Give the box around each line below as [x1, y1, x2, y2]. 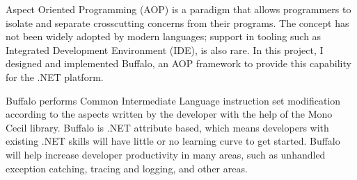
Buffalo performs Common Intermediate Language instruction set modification [6, 93, 341, 107]
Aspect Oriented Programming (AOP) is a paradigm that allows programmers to [6, 2, 351, 16]
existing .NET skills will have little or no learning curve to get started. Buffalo [6, 134, 340, 148]
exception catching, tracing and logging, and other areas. [6, 161, 248, 175]
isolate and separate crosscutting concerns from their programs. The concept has [6, 15, 349, 30]
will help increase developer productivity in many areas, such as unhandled [6, 147, 326, 161]
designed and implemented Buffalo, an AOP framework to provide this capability [6, 56, 351, 71]
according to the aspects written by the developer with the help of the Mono [6, 107, 333, 121]
